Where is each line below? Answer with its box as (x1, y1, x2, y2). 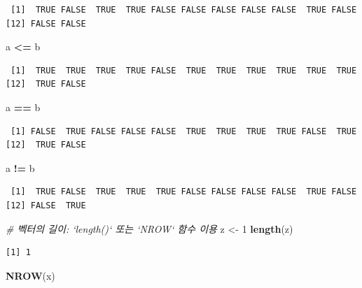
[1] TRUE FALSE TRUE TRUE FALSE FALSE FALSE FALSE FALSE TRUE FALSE (11, 5, 357, 15)
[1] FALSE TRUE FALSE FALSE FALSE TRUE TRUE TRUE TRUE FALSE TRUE (11, 126, 357, 136)
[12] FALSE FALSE (6, 18, 86, 29)
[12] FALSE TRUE (6, 200, 86, 210)
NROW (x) (6, 268, 55, 282)
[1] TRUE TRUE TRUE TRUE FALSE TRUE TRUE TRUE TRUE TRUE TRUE (11, 65, 357, 75)
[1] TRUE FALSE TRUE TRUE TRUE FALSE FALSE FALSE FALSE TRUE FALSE (11, 187, 357, 197)
